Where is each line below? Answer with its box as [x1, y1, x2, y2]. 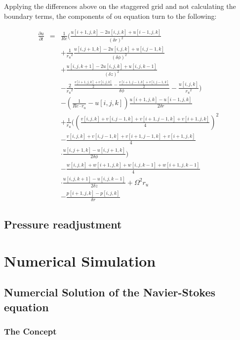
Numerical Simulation [4, 250, 156, 271]
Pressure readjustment [4, 217, 122, 232]
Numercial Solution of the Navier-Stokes [4, 284, 216, 300]
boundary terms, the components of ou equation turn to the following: [4, 10, 217, 21]
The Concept [4, 325, 57, 338]
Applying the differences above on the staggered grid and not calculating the [4, 1, 236, 11]
